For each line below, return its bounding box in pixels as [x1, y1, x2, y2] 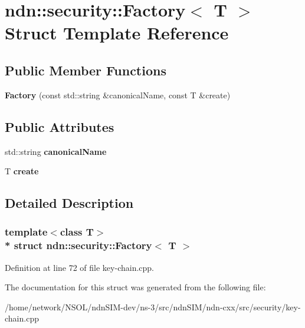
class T [60, 224, 94, 239]
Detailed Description [5, 194, 134, 212]
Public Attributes [5, 117, 114, 135]
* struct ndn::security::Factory [5, 238, 152, 253]
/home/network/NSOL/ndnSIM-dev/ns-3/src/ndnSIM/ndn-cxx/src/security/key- [5, 300, 301, 313]
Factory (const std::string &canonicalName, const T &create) [5, 88, 231, 101]
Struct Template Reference [5, 21, 229, 45]
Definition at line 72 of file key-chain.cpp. [5, 261, 154, 273]
